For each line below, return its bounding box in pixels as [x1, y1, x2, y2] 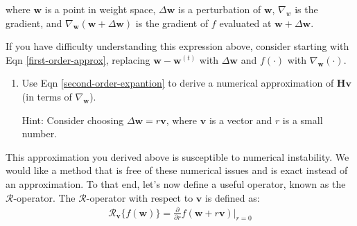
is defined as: [204, 190, 260, 205]
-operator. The [13, 190, 76, 205]
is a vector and [209, 112, 272, 127]
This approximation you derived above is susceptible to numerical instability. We [6, 149, 349, 164]
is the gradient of [135, 15, 209, 30]
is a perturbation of [178, 2, 261, 16]
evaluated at [219, 15, 272, 30]
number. [21, 126, 58, 141]
